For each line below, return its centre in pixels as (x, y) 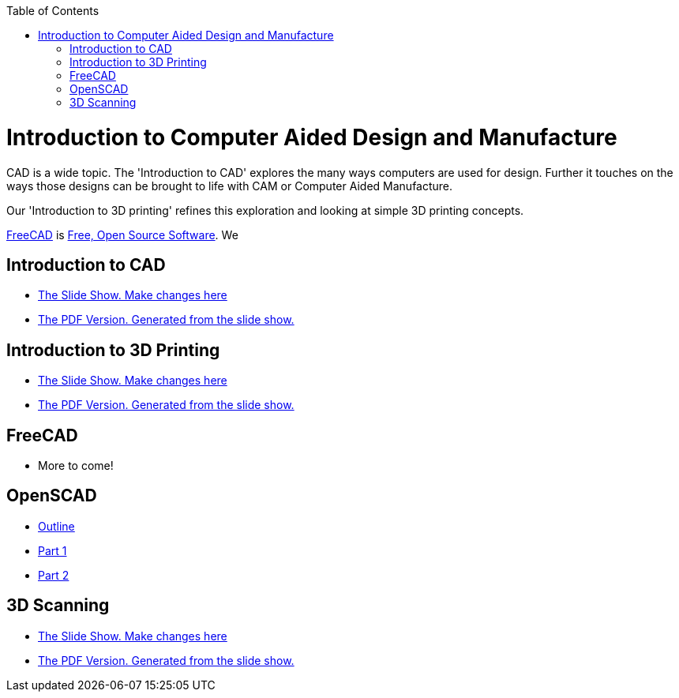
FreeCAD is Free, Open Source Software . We (122, 235)
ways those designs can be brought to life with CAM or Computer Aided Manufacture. (230, 186)
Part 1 (53, 550)
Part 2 (54, 575)
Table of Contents (53, 11)
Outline (56, 526)
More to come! (76, 466)
